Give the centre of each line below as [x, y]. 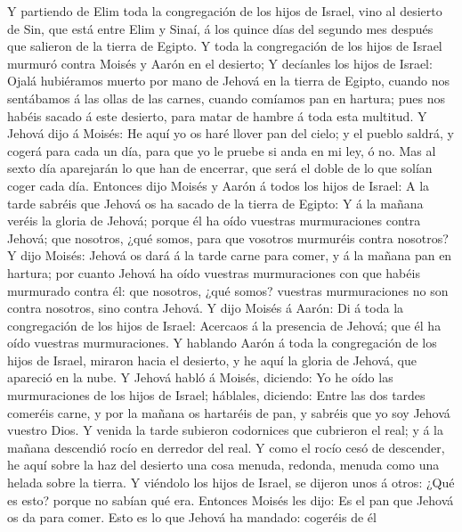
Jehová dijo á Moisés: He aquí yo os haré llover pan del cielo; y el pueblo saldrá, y [231, 133]
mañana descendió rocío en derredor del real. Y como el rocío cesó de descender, [226, 447]
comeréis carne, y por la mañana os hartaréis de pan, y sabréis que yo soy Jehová [229, 412]
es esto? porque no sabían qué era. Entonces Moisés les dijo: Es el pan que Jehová [231, 499]
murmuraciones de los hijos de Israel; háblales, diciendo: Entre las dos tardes [216, 395]
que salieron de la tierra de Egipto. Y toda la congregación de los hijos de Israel [225, 46]
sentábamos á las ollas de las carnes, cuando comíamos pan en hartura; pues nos [226, 98]
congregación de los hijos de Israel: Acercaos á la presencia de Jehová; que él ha [224, 325]
